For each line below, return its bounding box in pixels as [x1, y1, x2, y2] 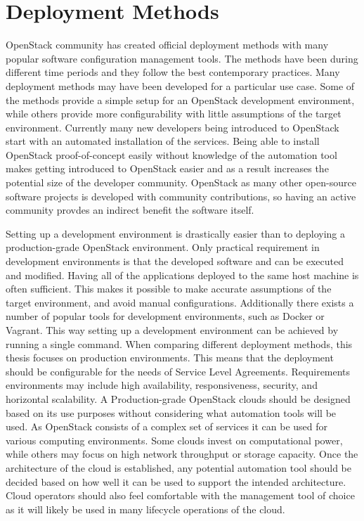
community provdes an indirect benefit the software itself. [6, 202, 254, 217]
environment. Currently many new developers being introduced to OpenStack [6, 120, 339, 134]
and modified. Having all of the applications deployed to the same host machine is [6, 267, 359, 282]
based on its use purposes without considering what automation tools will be [6, 405, 337, 420]
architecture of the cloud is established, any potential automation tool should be [6, 460, 351, 475]
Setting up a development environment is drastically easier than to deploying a [6, 226, 345, 240]
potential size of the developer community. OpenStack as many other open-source [6, 175, 356, 190]
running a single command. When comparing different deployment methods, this [6, 336, 353, 351]
